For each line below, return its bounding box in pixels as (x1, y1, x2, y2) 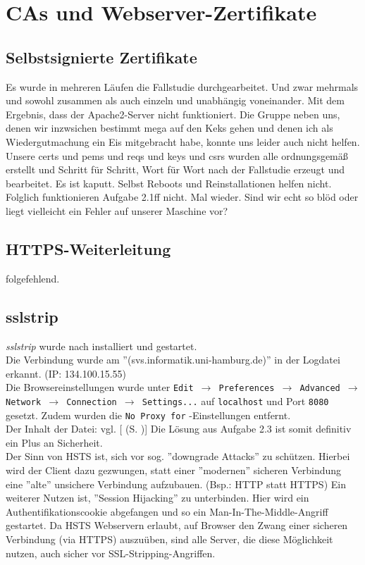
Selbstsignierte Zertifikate (6, 46, 197, 68)
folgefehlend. (6, 271, 60, 285)
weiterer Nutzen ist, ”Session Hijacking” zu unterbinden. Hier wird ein (6, 490, 309, 505)
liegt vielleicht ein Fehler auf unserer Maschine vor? (6, 203, 228, 218)
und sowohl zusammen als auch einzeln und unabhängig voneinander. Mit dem (6, 93, 345, 108)
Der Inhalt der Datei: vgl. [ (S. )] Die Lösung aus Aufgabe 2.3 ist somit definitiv (6, 421, 352, 436)
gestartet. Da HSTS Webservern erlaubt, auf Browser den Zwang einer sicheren (6, 518, 348, 533)
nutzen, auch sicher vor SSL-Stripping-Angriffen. (6, 545, 216, 560)
